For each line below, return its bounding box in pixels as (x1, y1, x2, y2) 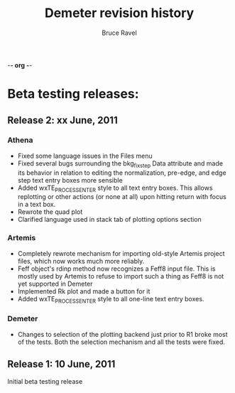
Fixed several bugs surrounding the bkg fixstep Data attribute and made (17, 158, 224, 169)
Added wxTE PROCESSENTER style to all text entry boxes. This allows (17, 183, 213, 193)
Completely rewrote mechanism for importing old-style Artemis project (17, 249, 225, 257)
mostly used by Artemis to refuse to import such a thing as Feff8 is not (17, 271, 224, 280)
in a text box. (17, 200, 56, 209)
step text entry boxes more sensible (17, 176, 123, 184)
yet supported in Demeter (17, 279, 94, 288)
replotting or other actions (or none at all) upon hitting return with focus (17, 193, 227, 201)
